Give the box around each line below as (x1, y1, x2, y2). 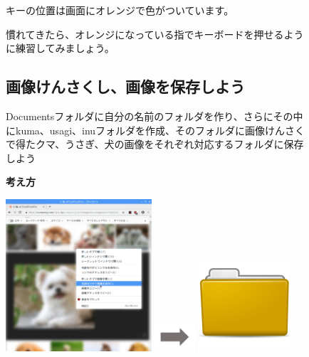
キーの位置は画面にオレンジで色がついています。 (6, 3, 234, 17)
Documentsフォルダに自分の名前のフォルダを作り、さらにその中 (6, 108, 303, 123)
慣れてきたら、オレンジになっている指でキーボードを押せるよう (6, 26, 304, 41)
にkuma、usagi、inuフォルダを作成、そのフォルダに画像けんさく (6, 122, 305, 137)
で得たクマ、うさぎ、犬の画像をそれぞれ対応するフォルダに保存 (6, 137, 304, 151)
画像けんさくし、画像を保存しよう (6, 75, 245, 97)
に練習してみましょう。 (6, 41, 115, 55)
